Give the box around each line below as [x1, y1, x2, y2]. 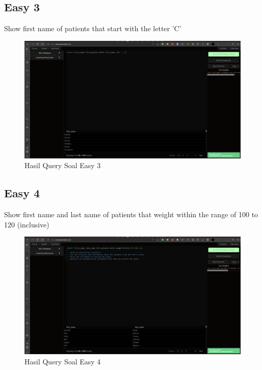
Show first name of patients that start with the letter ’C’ [4, 23, 181, 34]
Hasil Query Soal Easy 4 [24, 356, 101, 366]
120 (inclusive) [4, 219, 49, 229]
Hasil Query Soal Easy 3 [24, 160, 101, 171]
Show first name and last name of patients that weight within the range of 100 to [4, 209, 258, 219]
